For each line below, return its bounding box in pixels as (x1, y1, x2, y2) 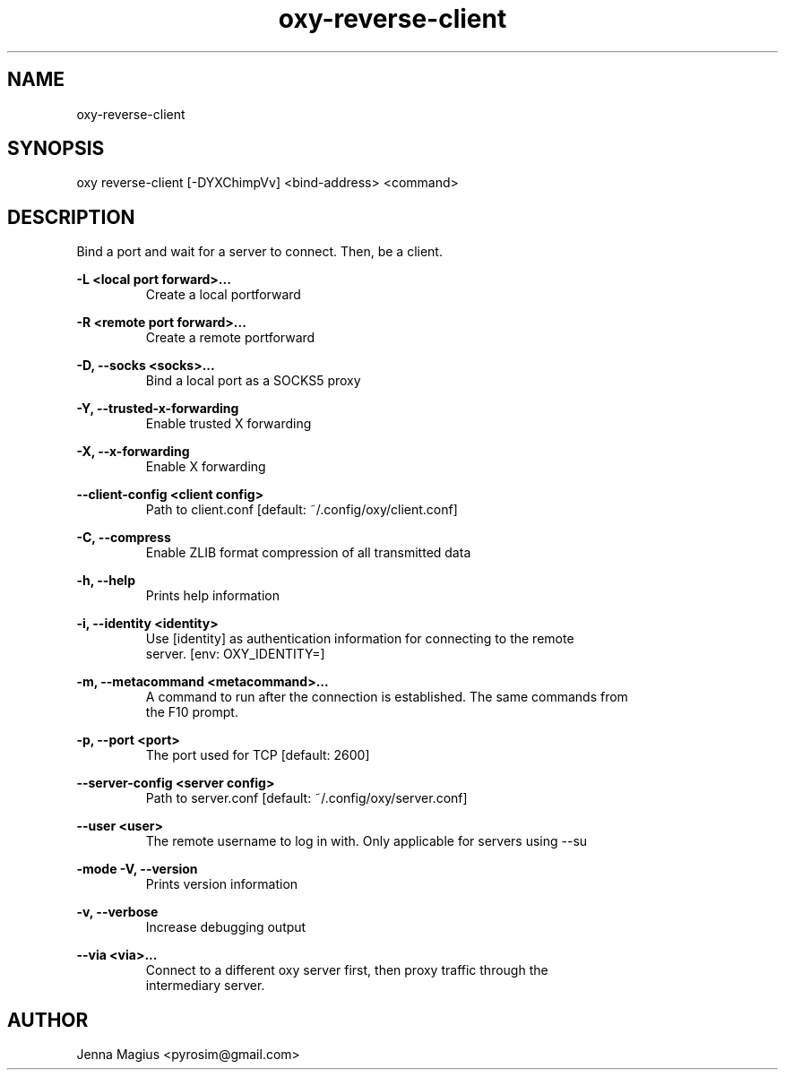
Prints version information (145, 876, 298, 892)
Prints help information (145, 588, 280, 604)
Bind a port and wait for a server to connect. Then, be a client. (76, 244, 443, 260)
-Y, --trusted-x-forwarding (76, 401, 239, 417)
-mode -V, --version (76, 861, 198, 877)
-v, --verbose (76, 904, 159, 920)
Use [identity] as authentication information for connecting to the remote (145, 631, 574, 647)
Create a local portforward (145, 287, 301, 303)
